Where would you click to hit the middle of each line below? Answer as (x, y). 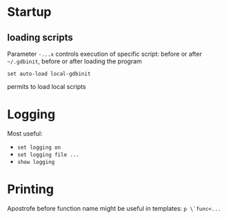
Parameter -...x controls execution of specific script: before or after (105, 54)
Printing (30, 189)
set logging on (39, 147)
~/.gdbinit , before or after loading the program (75, 61)
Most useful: (25, 133)
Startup (29, 12)
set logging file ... (48, 155)
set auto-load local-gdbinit (49, 74)
